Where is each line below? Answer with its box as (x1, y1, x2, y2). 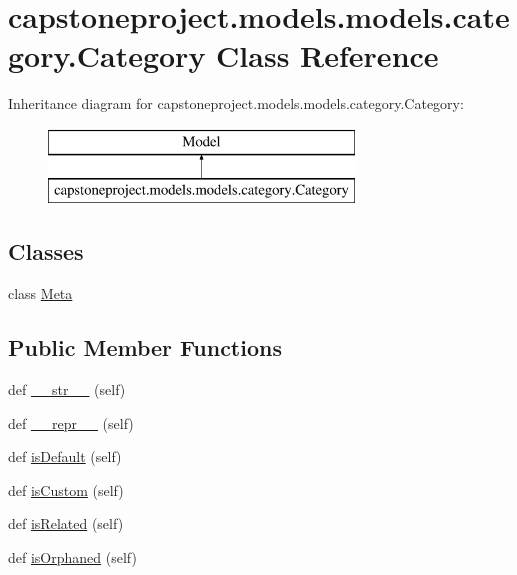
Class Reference (216, 35, 439, 76)
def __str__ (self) (8, 379, 126, 400)
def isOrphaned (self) (8, 547, 137, 568)
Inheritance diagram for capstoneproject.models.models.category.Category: (8, 93, 464, 114)
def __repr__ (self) (8, 412, 134, 433)
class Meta (8, 283, 73, 304)
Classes (8, 236, 84, 267)
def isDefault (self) (8, 446, 122, 467)
